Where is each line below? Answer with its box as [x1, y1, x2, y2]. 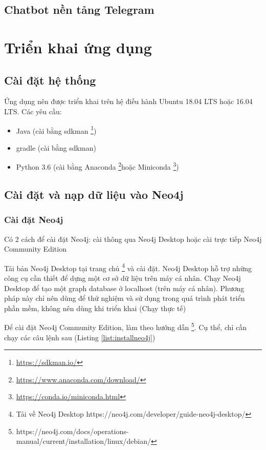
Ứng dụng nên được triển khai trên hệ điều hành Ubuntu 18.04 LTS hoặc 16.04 [4, 96, 253, 107]
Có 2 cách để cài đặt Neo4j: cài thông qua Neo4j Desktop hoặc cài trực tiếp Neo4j [4, 233, 262, 244]
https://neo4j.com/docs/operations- [16, 425, 129, 436]
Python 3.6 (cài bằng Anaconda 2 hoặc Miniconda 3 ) [16, 160, 179, 172]
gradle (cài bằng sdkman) [16, 142, 96, 153]
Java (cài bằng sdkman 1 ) [16, 124, 97, 136]
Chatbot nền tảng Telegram [4, 2, 154, 17]
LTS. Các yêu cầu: [4, 106, 62, 116]
